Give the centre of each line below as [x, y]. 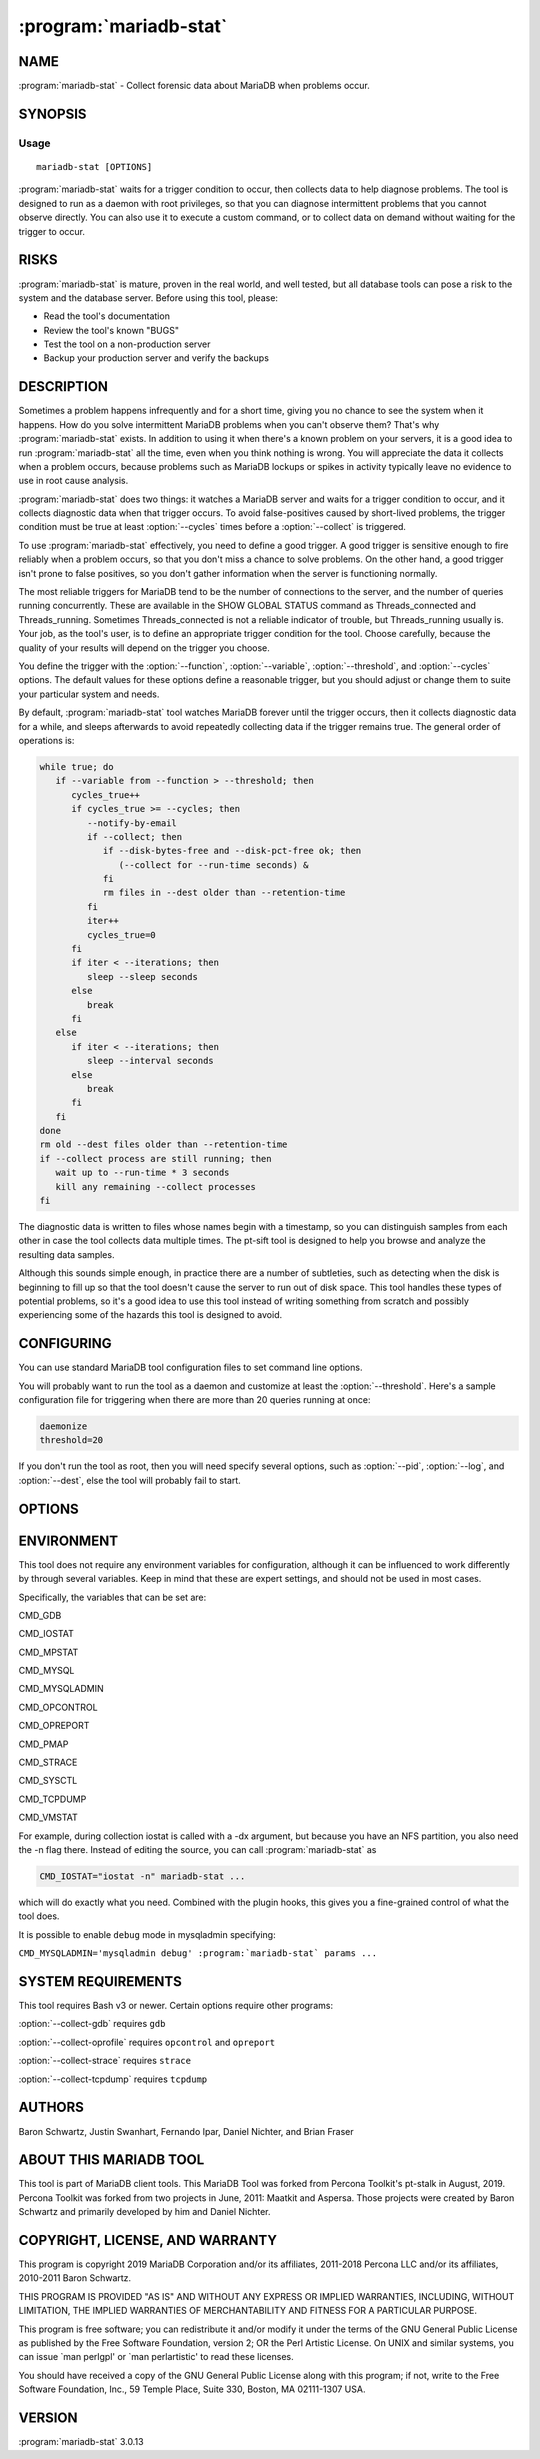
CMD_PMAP [43, 1744]
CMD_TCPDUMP [52, 1799]
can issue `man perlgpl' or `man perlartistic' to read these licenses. [156, 2357]
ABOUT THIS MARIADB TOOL [111, 2160]
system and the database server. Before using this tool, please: [148, 297]
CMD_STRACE [48, 1762]
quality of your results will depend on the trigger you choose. [144, 647]
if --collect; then [134, 836]
